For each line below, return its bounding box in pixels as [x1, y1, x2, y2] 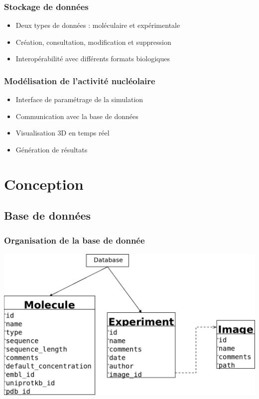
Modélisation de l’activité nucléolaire [4, 74, 155, 87]
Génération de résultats [15, 144, 88, 154]
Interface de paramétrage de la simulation [15, 94, 143, 105]
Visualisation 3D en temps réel [15, 128, 110, 138]
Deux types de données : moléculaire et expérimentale [15, 20, 180, 30]
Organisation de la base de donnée [4, 234, 145, 246]
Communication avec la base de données [15, 111, 138, 121]
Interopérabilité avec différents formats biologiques [15, 53, 170, 64]
